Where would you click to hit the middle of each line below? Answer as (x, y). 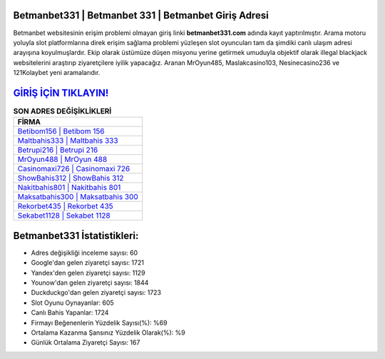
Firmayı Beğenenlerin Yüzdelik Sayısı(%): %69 (99, 323)
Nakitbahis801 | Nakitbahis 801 (69, 188)
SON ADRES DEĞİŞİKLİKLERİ (62, 111)
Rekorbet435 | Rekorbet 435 (65, 206)
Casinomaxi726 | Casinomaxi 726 (74, 169)
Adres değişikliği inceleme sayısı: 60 (84, 253)
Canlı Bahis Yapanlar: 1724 (70, 313)
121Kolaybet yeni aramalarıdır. (57, 73)
